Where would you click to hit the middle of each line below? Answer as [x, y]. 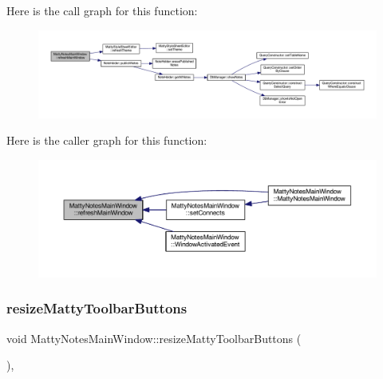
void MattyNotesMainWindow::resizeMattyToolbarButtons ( [154, 338]
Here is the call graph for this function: [102, 10]
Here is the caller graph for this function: [107, 140]
